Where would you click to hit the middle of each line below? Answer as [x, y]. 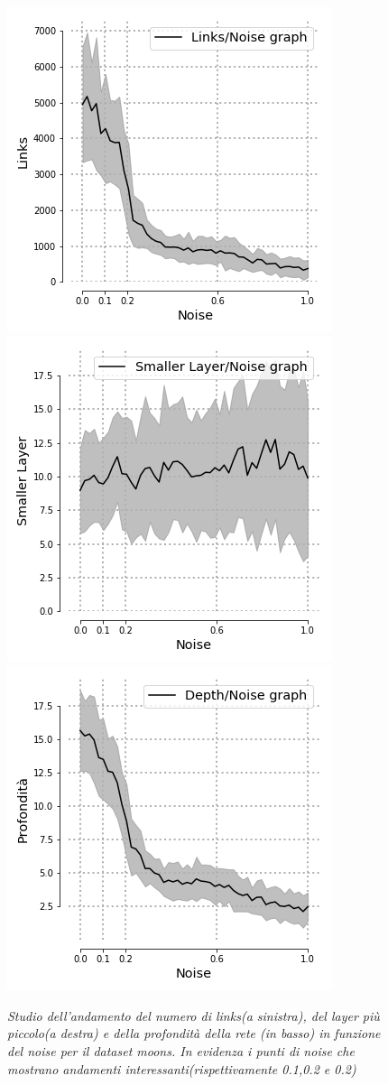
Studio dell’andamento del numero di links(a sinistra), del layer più [194, 1015]
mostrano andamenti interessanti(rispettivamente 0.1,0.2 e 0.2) [182, 1068]
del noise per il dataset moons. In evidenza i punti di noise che [181, 1050]
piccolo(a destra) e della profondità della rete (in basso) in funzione [194, 1033]
